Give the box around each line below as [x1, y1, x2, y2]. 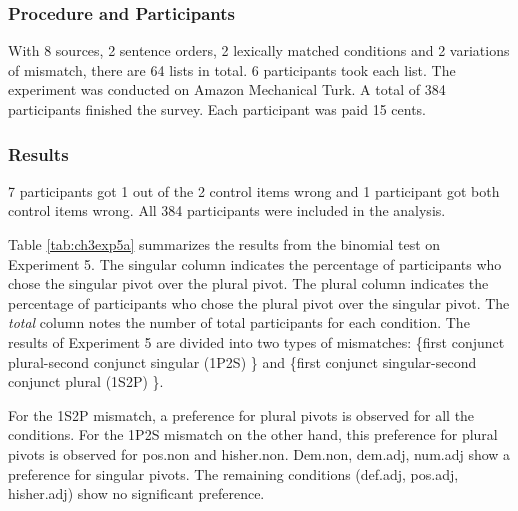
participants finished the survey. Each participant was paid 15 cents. [8, 99, 426, 119]
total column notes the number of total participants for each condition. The [8, 312, 470, 333]
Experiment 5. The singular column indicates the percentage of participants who [8, 253, 502, 274]
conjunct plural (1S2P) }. [8, 371, 164, 392]
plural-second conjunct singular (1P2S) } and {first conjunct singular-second [8, 351, 477, 372]
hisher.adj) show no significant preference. [8, 483, 265, 504]
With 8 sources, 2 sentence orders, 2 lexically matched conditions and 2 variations [8, 40, 510, 61]
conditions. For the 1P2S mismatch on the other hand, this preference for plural [8, 424, 498, 445]
